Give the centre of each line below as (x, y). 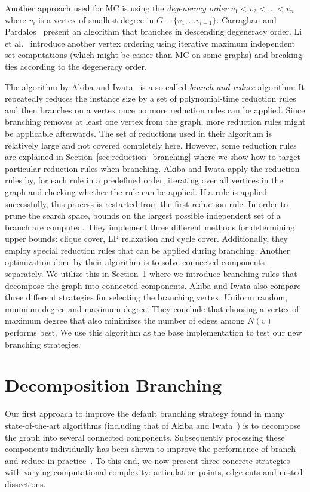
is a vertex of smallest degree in (96, 19)
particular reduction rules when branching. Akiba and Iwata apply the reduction (152, 168)
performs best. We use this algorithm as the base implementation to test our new (154, 332)
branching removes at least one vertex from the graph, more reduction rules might (155, 122)
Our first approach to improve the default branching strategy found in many (145, 413)
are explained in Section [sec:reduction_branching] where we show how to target (153, 157)
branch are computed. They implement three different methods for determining (150, 227)
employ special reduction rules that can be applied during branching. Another (148, 250)
